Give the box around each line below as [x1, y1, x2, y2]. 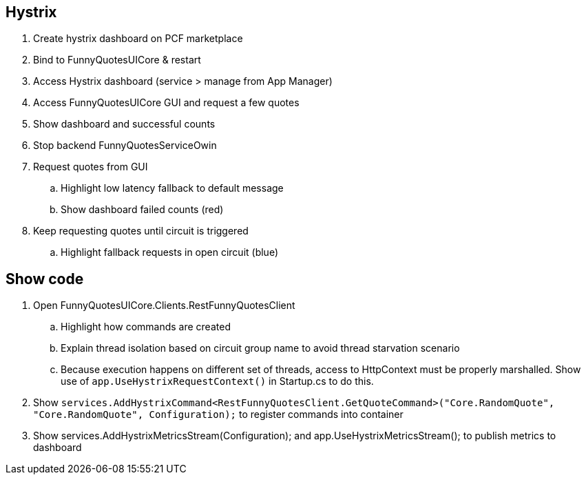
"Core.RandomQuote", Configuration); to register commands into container [33, 408, 404, 421]
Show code [6, 270, 84, 288]
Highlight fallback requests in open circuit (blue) [61, 246, 278, 259]
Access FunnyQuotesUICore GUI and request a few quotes [33, 97, 300, 109]
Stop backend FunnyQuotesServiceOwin [33, 139, 217, 152]
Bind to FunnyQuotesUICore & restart [33, 54, 201, 66]
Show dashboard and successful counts [33, 118, 216, 130]
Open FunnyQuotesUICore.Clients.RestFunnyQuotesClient [33, 299, 295, 312]
